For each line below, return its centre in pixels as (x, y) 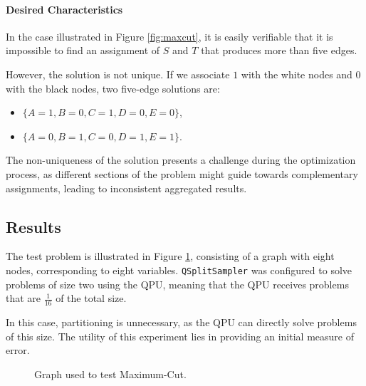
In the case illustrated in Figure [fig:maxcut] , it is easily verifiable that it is (169, 36)
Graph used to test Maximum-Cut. (110, 374)
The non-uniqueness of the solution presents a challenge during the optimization (181, 160)
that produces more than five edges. (279, 50)
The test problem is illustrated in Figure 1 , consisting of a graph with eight (170, 256)
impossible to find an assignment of (83, 50)
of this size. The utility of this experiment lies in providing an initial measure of (180, 336)
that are (23, 298)
